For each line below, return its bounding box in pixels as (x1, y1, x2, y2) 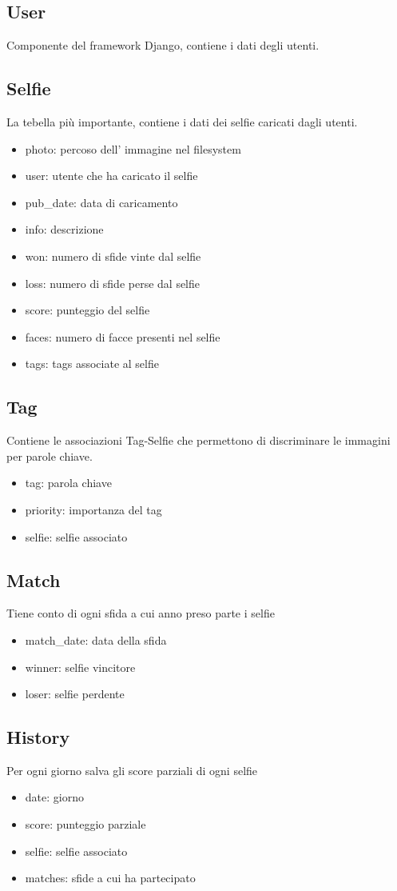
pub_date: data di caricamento (25, 194, 178, 210)
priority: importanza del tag (25, 501, 162, 517)
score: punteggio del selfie (25, 302, 150, 318)
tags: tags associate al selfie (25, 355, 159, 372)
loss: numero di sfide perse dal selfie (25, 274, 200, 291)
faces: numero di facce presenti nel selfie (25, 328, 220, 345)
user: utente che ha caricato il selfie (25, 167, 198, 184)
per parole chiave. (6, 447, 93, 464)
